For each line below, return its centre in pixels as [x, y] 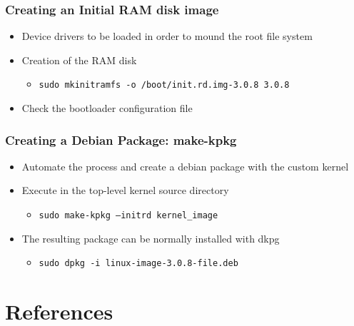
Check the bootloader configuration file [107, 108]
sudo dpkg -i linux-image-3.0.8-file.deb [138, 264]
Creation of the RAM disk [79, 60]
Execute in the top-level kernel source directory [125, 190]
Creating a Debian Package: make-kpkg [121, 139]
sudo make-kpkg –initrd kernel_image [128, 216]
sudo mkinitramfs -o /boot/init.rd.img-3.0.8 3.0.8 [164, 85]
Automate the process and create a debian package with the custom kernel [185, 166]
